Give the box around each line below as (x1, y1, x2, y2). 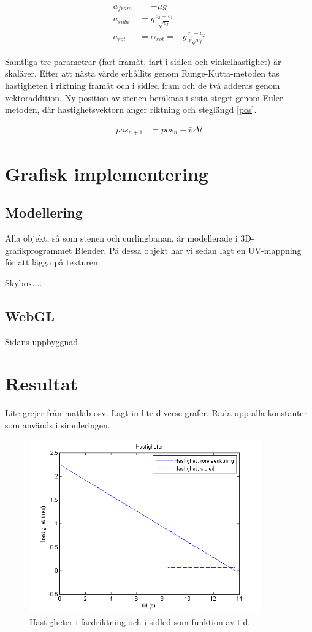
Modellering (5, 203, 83, 222)
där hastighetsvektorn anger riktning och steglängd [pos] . (42, 103, 257, 116)
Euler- (262, 91, 286, 104)
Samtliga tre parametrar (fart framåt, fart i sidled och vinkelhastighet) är (5, 55, 281, 67)
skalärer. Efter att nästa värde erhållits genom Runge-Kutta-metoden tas (5, 67, 280, 80)
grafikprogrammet (5, 243, 72, 256)
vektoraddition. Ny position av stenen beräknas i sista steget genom (5, 91, 260, 104)
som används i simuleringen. (5, 418, 110, 431)
